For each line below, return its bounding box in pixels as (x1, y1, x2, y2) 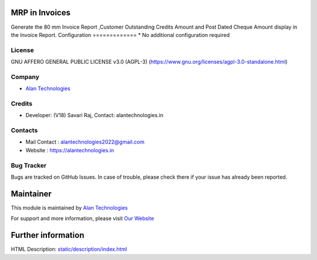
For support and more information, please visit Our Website (11, 215, 154, 222)
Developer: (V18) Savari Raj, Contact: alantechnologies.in (25, 112, 164, 119)
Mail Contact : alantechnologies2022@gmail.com (25, 138, 145, 146)
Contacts (11, 126, 38, 135)
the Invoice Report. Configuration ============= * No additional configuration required (11, 31, 230, 38)
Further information (11, 230, 85, 240)
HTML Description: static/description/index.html (11, 246, 127, 253)
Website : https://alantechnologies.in (25, 146, 114, 153)
